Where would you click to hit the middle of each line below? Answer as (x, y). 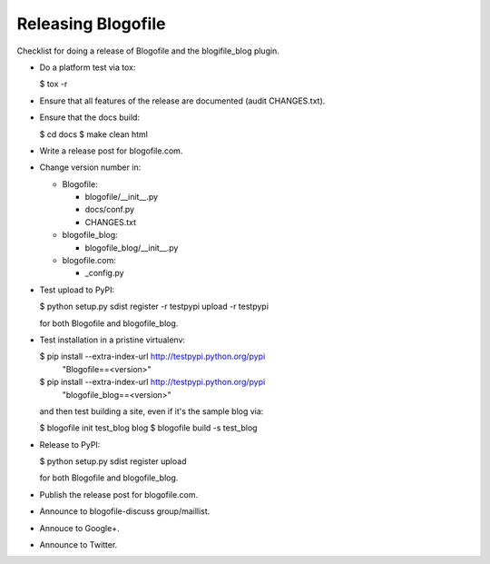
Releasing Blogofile (91, 24)
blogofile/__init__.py (122, 197)
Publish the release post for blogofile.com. (119, 494)
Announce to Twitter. (78, 545)
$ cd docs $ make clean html (94, 134)
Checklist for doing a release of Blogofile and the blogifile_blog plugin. (148, 51)
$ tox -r (54, 84)
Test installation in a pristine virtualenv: (113, 340)
